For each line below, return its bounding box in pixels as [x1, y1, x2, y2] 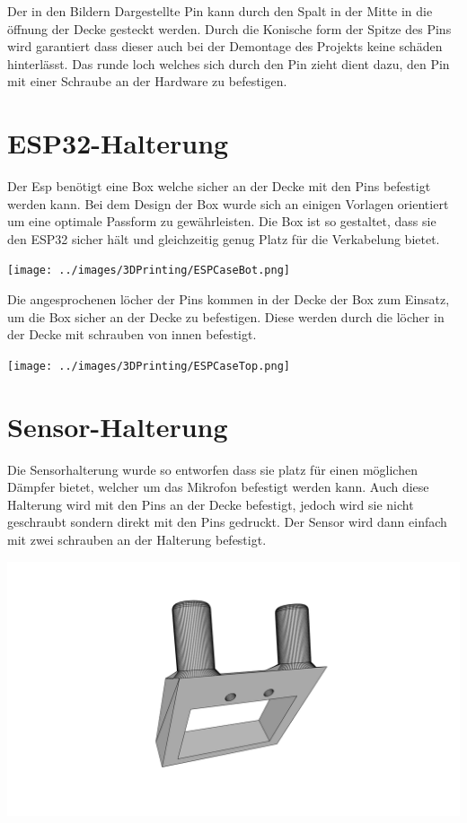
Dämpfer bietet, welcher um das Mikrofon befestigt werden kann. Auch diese [7, 477, 429, 496]
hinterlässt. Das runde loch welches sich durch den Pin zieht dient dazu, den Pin [7, 54, 450, 73]
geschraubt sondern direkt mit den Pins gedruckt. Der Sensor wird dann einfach [7, 512, 447, 531]
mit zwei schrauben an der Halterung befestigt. [7, 530, 267, 549]
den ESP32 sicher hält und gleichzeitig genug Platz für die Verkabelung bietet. [7, 229, 440, 248]
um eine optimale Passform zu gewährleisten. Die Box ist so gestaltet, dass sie [7, 212, 436, 231]
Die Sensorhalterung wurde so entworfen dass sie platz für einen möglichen [7, 460, 418, 478]
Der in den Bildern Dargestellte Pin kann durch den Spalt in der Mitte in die [7, 2, 433, 20]
